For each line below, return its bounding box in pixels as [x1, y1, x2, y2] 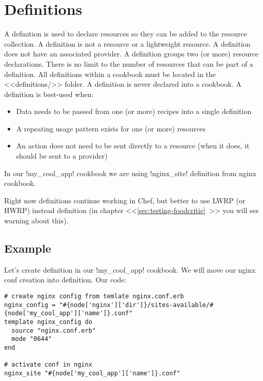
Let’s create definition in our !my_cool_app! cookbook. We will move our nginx [4, 264, 256, 275]
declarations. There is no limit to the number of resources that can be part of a [4, 58, 253, 69]
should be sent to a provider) [16, 150, 108, 161]
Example [4, 240, 51, 256]
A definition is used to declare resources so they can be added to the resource [4, 28, 247, 39]
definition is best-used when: [4, 88, 94, 99]
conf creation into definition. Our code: [4, 274, 127, 285]
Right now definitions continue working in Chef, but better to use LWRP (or [4, 195, 246, 205]
